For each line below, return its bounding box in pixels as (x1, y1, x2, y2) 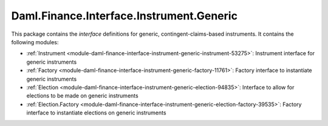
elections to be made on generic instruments (26, 92, 139, 99)
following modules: (11, 38, 59, 45)
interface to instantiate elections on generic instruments (26, 109, 166, 116)
